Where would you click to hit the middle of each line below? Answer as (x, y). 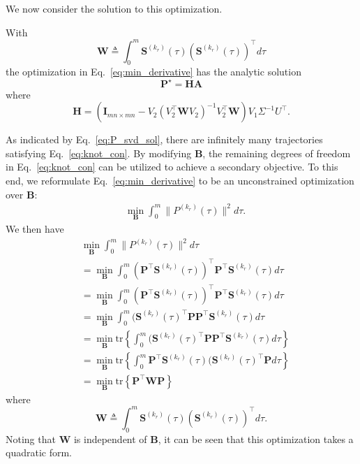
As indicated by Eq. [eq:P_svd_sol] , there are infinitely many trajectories (164, 139)
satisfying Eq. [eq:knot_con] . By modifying (99, 153)
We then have (35, 228)
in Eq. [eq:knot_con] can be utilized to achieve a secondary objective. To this (172, 167)
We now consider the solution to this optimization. (114, 8)
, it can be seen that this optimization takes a (256, 438)
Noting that (31, 438)
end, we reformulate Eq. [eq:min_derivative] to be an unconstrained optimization (180, 180)
